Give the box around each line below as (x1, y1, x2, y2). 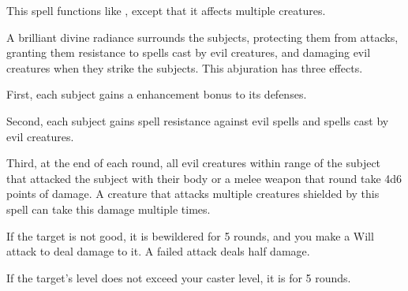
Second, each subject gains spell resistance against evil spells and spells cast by (6, 112, 389, 129)
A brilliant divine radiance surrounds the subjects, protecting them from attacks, (6, 28, 399, 45)
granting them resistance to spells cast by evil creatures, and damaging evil (6, 44, 371, 61)
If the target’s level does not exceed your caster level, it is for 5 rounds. (6, 269, 351, 285)
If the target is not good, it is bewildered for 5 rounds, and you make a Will (6, 227, 374, 244)
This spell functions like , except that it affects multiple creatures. (6, 2, 326, 18)
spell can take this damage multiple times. (6, 200, 211, 217)
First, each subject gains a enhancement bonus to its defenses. (6, 86, 307, 103)
